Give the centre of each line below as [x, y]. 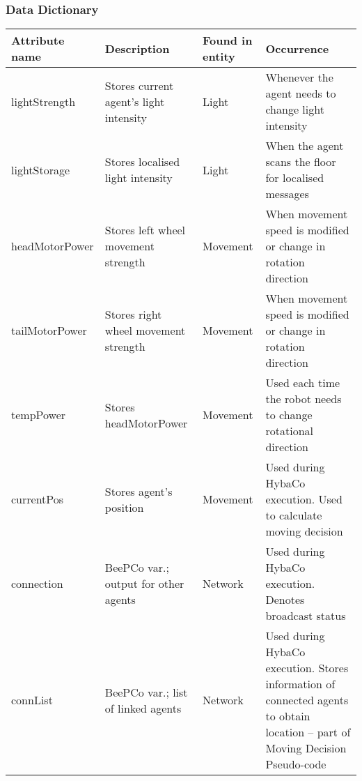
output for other [144, 584]
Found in [228, 40]
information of [300, 684]
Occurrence [297, 48]
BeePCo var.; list [146, 692]
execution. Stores [307, 668]
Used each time [303, 383]
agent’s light [135, 101]
